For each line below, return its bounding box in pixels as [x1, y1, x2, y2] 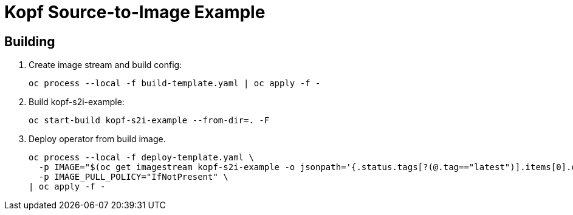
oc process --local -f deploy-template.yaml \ [29, 152, 254, 163]
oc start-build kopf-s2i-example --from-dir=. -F [29, 115, 270, 126]
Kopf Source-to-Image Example [4, 2, 266, 22]
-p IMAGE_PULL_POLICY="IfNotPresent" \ [38, 172, 228, 182]
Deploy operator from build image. [29, 134, 166, 145]
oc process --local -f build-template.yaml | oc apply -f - [29, 78, 321, 89]
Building [4, 33, 55, 49]
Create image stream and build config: [29, 60, 182, 70]
